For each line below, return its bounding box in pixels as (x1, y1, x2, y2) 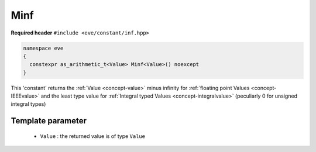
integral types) (11, 101, 46, 108)
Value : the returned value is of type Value (40, 132, 146, 140)
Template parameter (11, 116, 87, 126)
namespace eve (23, 44, 64, 51)
